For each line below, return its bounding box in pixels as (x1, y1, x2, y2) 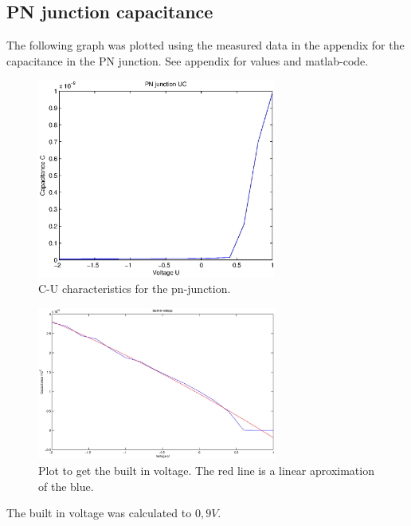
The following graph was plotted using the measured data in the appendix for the (6, 37, 405, 53)
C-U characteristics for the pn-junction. (38, 280, 231, 297)
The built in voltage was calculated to (6, 504, 192, 521)
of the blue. (38, 477, 94, 494)
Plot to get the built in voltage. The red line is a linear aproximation (38, 461, 374, 478)
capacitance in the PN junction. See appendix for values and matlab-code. (6, 52, 369, 69)
